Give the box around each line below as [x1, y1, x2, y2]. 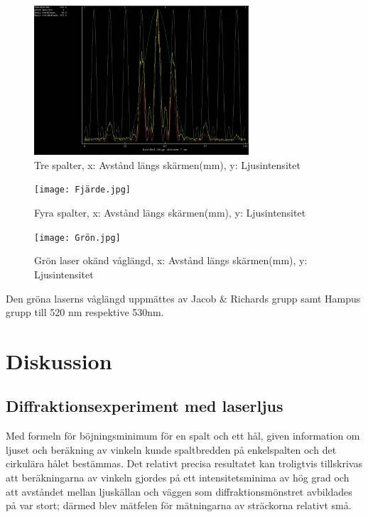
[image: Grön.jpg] [34, 232, 121, 243]
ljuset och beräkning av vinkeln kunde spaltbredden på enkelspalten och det [6, 442, 337, 457]
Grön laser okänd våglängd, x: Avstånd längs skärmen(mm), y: [34, 253, 308, 268]
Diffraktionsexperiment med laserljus [6, 395, 283, 417]
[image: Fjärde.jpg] [34, 185, 131, 195]
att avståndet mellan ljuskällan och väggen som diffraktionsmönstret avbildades [6, 484, 352, 499]
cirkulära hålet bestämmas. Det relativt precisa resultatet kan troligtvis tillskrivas [6, 456, 362, 471]
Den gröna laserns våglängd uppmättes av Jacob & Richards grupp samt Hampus [6, 290, 361, 305]
